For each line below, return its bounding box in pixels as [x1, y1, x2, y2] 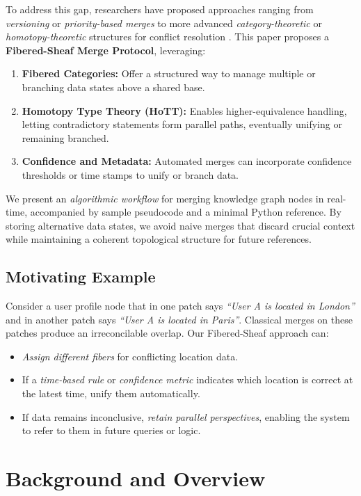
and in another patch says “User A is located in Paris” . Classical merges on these [6, 312, 353, 326]
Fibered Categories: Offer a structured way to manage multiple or [22, 66, 316, 81]
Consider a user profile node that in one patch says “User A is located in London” [6, 298, 355, 313]
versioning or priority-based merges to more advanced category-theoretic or [6, 15, 322, 30]
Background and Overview [6, 464, 266, 493]
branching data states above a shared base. [22, 79, 205, 94]
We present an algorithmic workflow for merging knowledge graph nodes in [6, 191, 324, 205]
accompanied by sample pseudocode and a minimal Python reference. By [30, 205, 342, 219]
